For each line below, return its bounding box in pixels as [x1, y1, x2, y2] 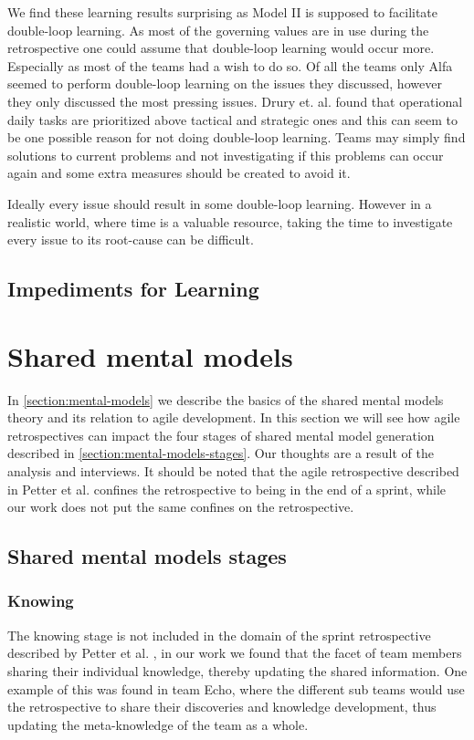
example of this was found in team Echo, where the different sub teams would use [7, 679, 465, 698]
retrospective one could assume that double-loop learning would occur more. [7, 38, 435, 57]
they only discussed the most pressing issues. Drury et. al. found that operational [7, 91, 463, 110]
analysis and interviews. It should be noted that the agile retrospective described [7, 462, 459, 480]
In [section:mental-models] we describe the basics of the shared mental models [7, 390, 444, 409]
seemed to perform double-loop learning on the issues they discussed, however [7, 74, 442, 93]
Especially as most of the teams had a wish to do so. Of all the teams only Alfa [7, 56, 453, 75]
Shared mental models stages [7, 542, 287, 570]
